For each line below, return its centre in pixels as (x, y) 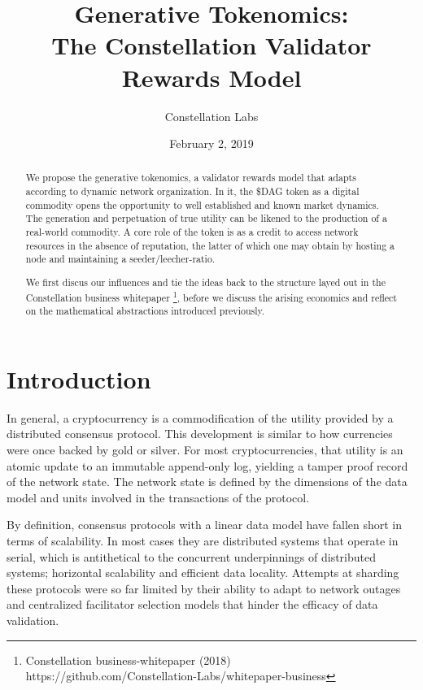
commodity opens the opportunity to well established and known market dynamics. (202, 204)
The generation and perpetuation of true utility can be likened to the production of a (206, 218)
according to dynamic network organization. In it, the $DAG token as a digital (192, 191)
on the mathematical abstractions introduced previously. (145, 311)
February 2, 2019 (211, 143)
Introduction (79, 378)
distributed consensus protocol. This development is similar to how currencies (200, 434)
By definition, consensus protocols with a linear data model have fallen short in (205, 525)
